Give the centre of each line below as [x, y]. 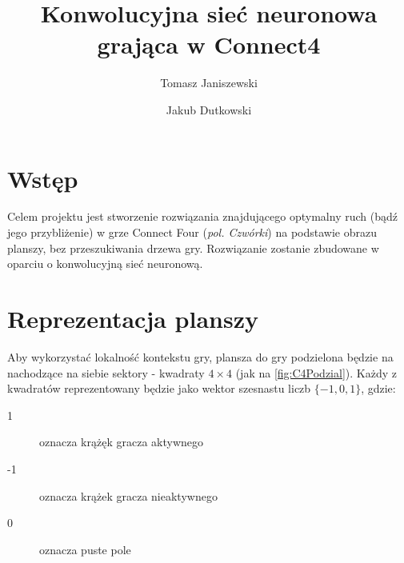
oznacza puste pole [85, 549]
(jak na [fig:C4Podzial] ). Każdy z [316, 372]
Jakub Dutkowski [209, 109]
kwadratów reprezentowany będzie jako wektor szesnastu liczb [159, 388]
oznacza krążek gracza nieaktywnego [128, 495]
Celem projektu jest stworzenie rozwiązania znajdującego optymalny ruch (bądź [202, 216]
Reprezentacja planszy [133, 318]
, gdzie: [378, 388]
